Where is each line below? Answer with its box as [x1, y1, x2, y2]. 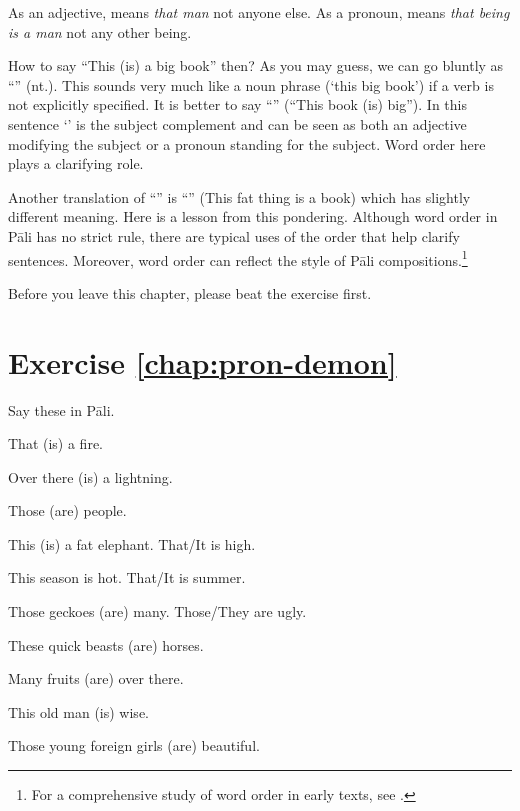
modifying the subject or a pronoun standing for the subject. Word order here [8, 133, 486, 154]
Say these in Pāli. [8, 399, 115, 420]
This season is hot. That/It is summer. [8, 567, 246, 588]
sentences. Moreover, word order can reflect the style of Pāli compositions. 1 [8, 246, 468, 270]
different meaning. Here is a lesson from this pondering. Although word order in [8, 206, 498, 227]
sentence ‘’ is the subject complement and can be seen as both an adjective [8, 113, 467, 134]
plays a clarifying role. [8, 153, 144, 174]
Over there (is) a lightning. [8, 466, 173, 487]
